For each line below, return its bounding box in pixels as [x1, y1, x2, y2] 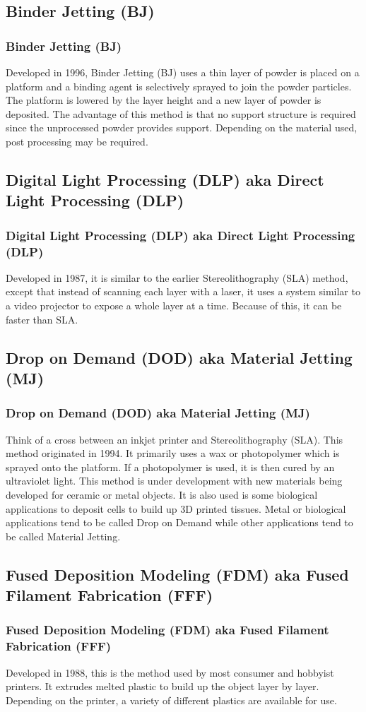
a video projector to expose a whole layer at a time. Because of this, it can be [6, 298, 342, 313]
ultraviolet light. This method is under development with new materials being [6, 473, 343, 488]
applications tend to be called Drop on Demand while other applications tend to [6, 515, 353, 530]
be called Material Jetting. [6, 528, 121, 543]
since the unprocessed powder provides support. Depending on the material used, [6, 120, 358, 135]
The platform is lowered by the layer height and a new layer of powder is [6, 93, 321, 107]
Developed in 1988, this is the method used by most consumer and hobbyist [6, 665, 334, 680]
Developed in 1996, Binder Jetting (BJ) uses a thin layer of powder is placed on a [6, 65, 360, 79]
